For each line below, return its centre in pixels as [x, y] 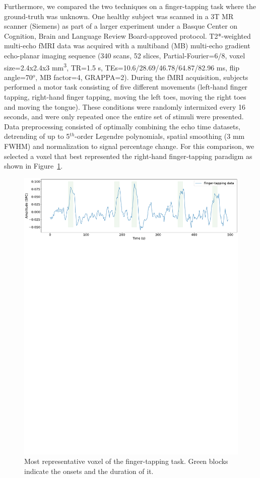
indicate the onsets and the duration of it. [89, 471]
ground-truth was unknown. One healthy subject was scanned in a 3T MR [119, 16]
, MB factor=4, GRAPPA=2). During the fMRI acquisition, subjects [142, 77]
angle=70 [18, 77]
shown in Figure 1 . [34, 166]
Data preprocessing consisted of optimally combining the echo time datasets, [122, 126]
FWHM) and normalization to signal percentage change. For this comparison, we [129, 146]
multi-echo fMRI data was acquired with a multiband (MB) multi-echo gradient [127, 46]
